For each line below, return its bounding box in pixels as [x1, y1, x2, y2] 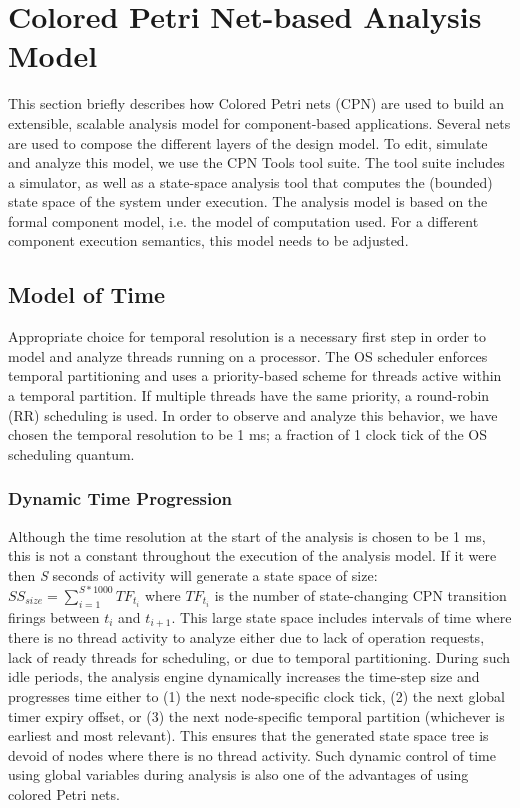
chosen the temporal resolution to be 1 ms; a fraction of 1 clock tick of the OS [8, 424, 488, 445]
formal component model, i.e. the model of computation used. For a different [8, 210, 479, 231]
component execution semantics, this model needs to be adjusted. [8, 230, 409, 251]
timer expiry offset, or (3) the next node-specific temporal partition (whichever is [8, 705, 505, 726]
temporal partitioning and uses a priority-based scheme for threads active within [8, 365, 502, 386]
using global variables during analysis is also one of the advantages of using [8, 764, 469, 785]
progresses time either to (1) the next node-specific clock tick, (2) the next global [8, 685, 505, 706]
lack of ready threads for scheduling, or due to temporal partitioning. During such [8, 646, 511, 667]
